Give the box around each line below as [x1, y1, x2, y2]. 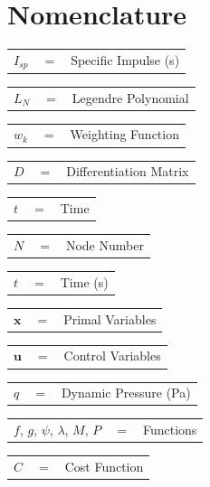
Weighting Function [70, 125, 179, 144]
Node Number [65, 235, 144, 254]
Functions [142, 420, 197, 439]
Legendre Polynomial [72, 88, 189, 107]
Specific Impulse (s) [71, 51, 180, 70]
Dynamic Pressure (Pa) [61, 383, 191, 402]
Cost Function [64, 457, 144, 476]
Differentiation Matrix [66, 162, 189, 181]
